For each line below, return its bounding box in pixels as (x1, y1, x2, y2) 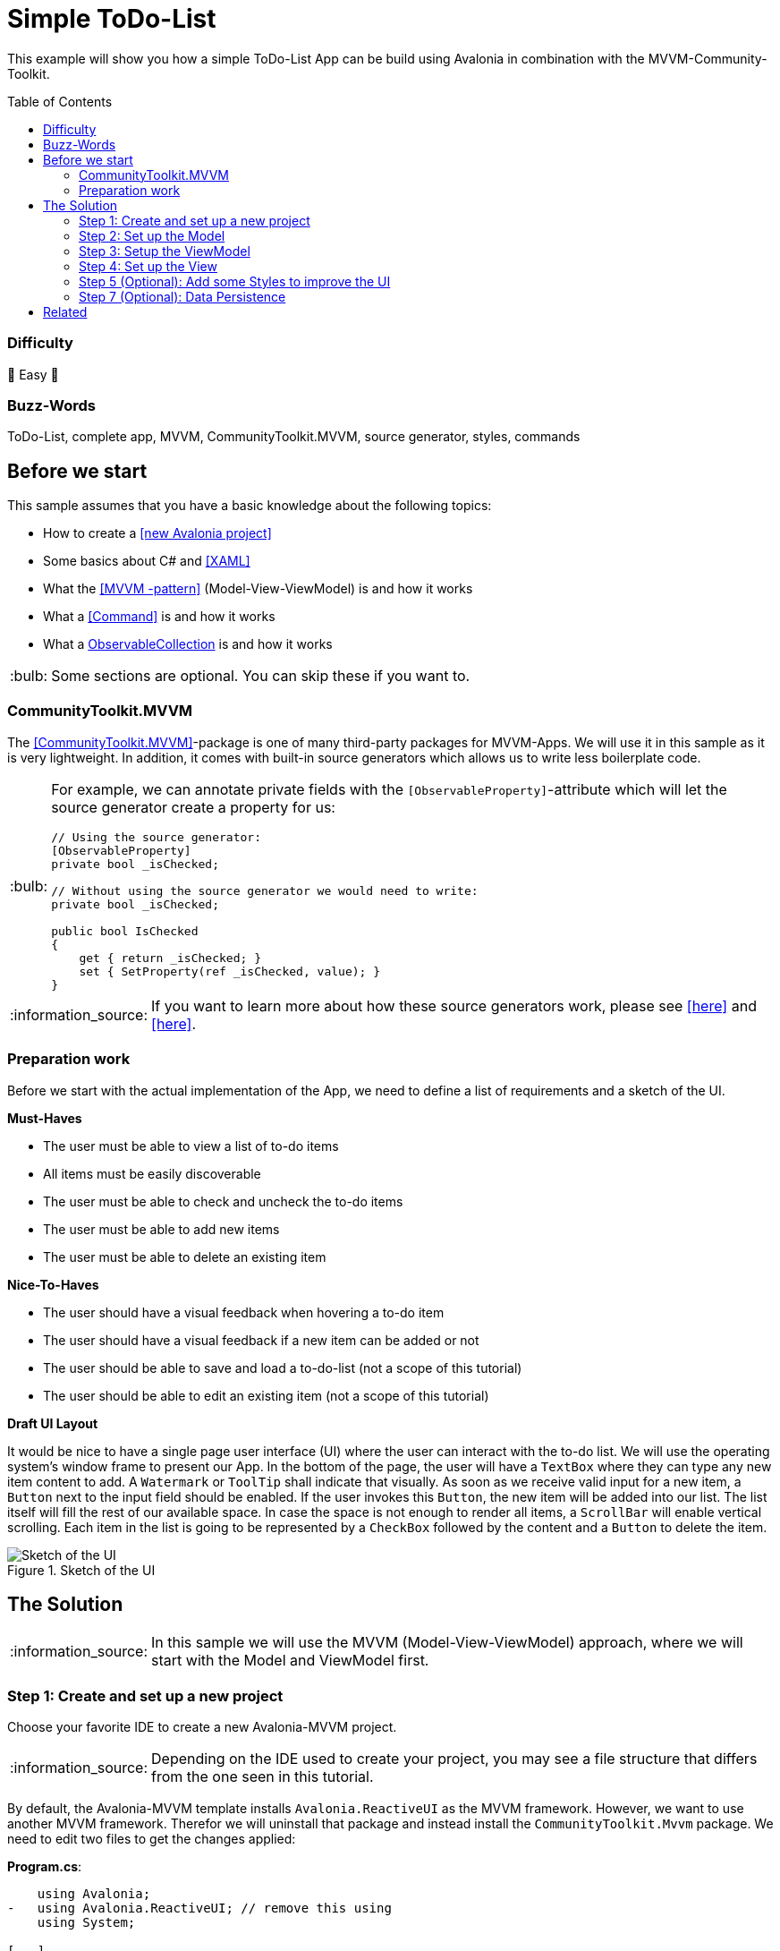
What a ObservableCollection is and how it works (43, 636, 333, 652)
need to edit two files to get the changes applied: (7, 1831, 296, 1847)
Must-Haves (7, 1110, 82, 1126)
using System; (37, 1915, 136, 1930)
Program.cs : (7, 1859, 82, 1875)
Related (43, 303, 88, 319)
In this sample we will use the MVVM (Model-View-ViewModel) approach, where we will (151, 1633, 743, 1652)
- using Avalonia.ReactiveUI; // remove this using (7, 1901, 392, 1916)
